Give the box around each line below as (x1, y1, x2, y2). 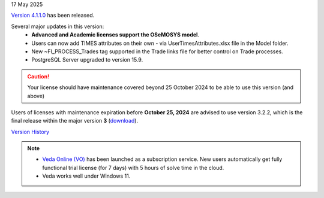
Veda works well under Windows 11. (42, 172, 131, 179)
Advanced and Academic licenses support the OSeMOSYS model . (31, 31, 200, 38)
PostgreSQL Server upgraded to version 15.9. (31, 56, 143, 63)
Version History (11, 128, 50, 135)
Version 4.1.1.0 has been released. (11, 12, 95, 19)
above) (27, 92, 45, 99)
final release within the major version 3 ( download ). (11, 117, 138, 124)
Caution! (27, 72, 50, 80)
